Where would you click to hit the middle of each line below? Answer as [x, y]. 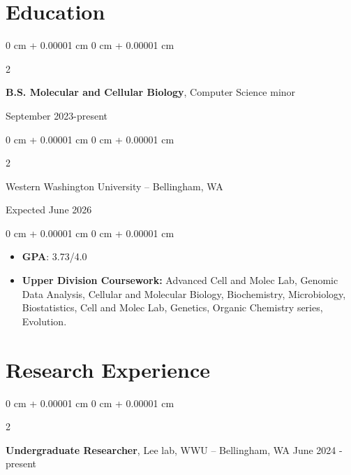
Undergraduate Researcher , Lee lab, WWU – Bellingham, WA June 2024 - [174, 449]
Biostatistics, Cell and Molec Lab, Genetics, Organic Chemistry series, [172, 307]
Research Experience [108, 369]
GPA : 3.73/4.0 [54, 256]
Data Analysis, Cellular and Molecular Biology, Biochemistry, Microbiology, [184, 293]
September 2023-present [57, 115]
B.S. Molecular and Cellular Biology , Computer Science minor [151, 92]
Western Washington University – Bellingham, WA [114, 186]
